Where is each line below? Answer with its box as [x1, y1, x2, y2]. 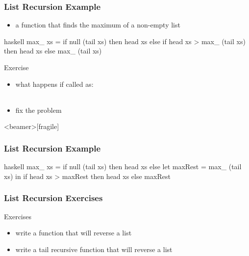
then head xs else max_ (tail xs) [4, 46, 102, 56]
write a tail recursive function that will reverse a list [15, 244, 173, 254]
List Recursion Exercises [4, 192, 103, 204]
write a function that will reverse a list [15, 228, 132, 238]
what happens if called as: [15, 78, 94, 89]
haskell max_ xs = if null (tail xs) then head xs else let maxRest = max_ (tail [4, 161, 242, 172]
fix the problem [15, 104, 62, 115]
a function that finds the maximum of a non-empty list [15, 20, 180, 30]
